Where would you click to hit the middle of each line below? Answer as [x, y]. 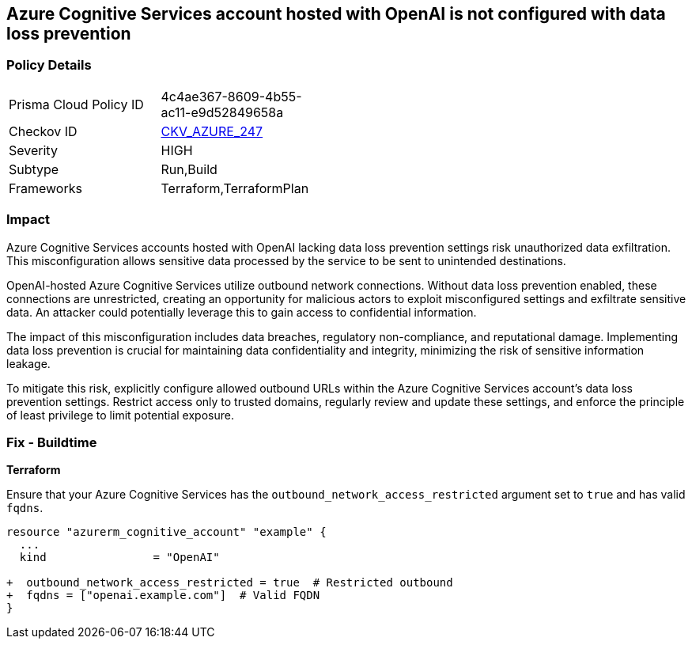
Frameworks [45, 188]
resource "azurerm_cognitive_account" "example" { [166, 532]
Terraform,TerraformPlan [235, 188]
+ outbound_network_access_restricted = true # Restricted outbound [230, 583]
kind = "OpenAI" [119, 558]
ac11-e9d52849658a [222, 112]
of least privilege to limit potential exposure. [120, 415]
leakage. [28, 363]
